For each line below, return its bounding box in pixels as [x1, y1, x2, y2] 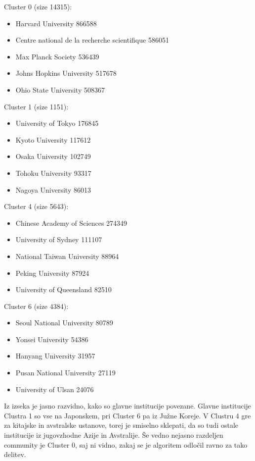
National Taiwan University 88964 [15, 251, 119, 261]
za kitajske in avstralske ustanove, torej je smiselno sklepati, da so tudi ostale [4, 420, 239, 430]
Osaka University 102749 [15, 151, 91, 161]
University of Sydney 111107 [15, 234, 102, 245]
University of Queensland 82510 [15, 284, 112, 295]
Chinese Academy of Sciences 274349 [15, 217, 127, 228]
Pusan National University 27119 [15, 367, 116, 378]
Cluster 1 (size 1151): [4, 101, 69, 111]
